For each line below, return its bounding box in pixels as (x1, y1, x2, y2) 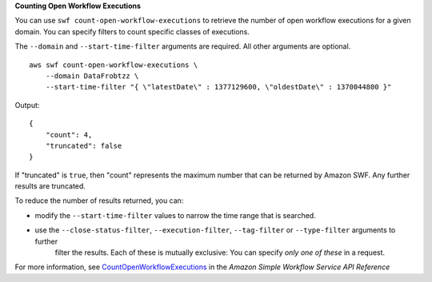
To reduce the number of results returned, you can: (14, 196, 184, 205)
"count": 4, (45, 130, 93, 139)
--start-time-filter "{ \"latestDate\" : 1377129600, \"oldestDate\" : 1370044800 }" (45, 82, 392, 92)
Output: (14, 100, 40, 109)
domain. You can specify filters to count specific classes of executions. (14, 26, 250, 36)
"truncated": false (45, 141, 122, 150)
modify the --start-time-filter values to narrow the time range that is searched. (34, 210, 316, 220)
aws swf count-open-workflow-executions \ (29, 60, 198, 70)
